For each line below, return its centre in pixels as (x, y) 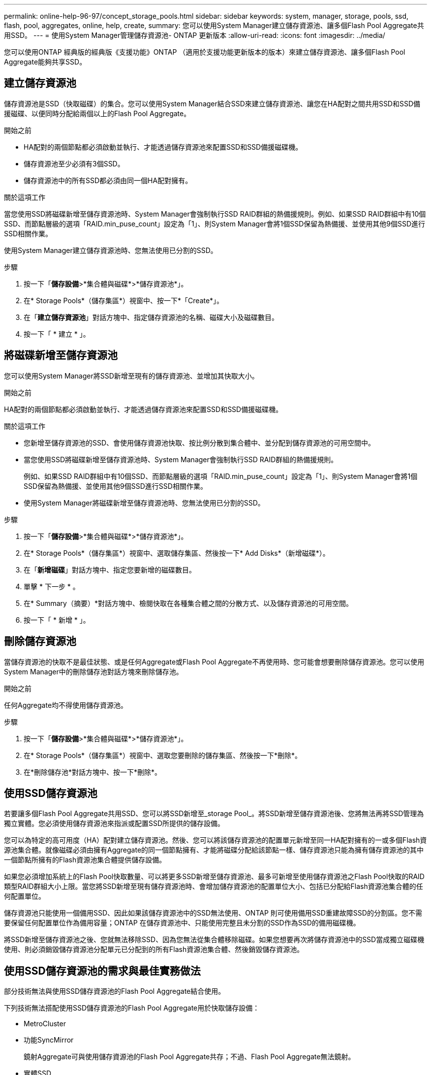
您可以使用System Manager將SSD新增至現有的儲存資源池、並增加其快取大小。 (131, 376)
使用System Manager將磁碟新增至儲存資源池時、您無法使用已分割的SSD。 (144, 503)
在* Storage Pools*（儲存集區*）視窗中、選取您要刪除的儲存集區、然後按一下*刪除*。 (163, 755)
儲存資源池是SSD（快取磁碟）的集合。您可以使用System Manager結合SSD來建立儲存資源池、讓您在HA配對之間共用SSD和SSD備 (212, 103)
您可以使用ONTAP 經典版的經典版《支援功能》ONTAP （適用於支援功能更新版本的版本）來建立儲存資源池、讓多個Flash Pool (205, 52)
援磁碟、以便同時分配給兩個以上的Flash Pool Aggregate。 (97, 113)
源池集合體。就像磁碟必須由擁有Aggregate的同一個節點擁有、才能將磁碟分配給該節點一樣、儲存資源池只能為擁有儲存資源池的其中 (214, 850)
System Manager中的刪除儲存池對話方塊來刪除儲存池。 (93, 671)
